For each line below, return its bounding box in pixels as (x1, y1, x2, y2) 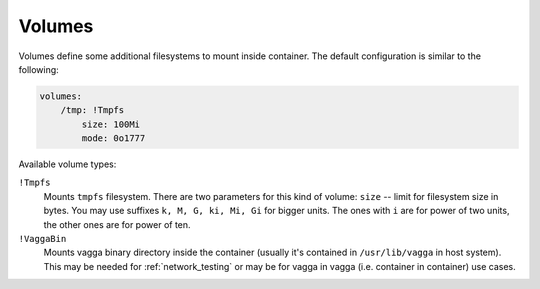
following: (18, 63, 59, 75)
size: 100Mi (81, 118, 140, 130)
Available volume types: (18, 158, 117, 170)
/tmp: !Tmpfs (60, 105, 125, 116)
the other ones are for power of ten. (43, 218, 191, 230)
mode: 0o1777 (81, 133, 146, 144)
